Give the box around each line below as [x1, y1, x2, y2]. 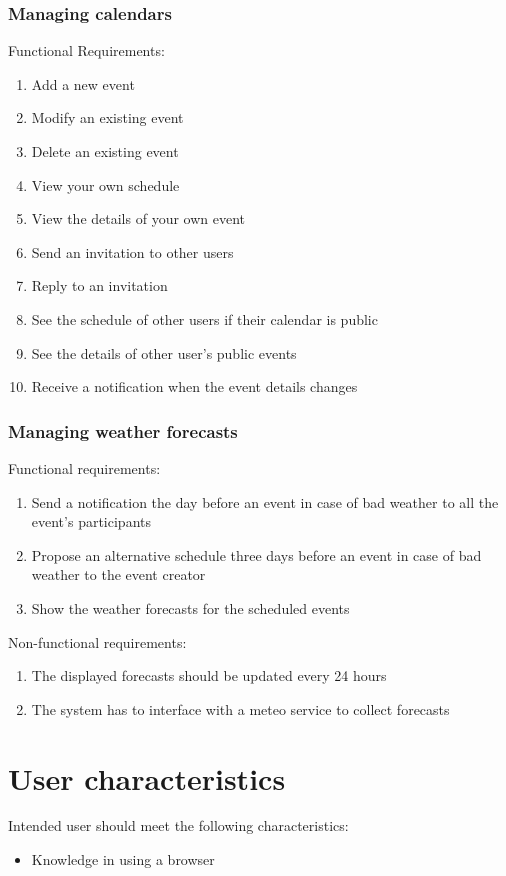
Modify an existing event [31, 107, 184, 128]
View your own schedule [31, 174, 180, 195]
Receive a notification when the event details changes [31, 376, 358, 397]
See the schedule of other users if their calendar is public [31, 308, 378, 329]
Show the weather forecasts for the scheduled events [31, 597, 350, 618]
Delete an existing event [31, 141, 179, 161]
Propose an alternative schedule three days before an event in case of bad [31, 544, 482, 565]
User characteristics [8, 757, 286, 798]
